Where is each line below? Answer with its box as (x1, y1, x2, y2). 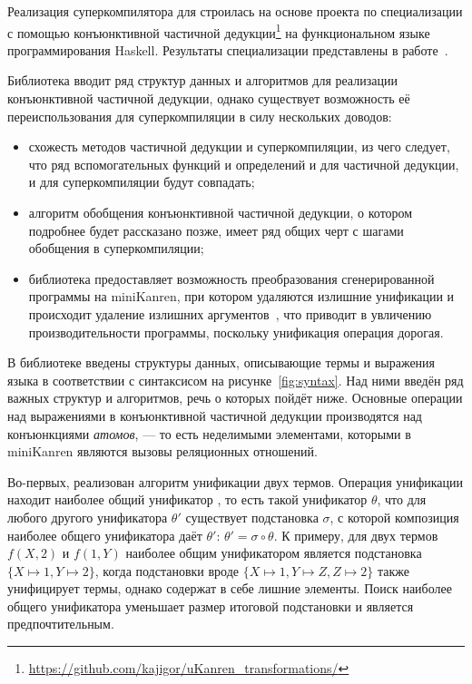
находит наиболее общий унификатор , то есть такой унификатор (7, 490, 368, 509)
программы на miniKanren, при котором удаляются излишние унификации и (28, 287, 455, 306)
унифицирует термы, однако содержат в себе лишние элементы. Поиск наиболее (7, 579, 452, 598)
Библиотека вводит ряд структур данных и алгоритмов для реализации (7, 71, 398, 90)
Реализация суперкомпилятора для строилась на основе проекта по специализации (7, 2, 463, 20)
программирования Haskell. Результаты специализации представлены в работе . (7, 40, 448, 59)
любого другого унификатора (7, 507, 168, 526)
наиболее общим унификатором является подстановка (125, 543, 422, 562)
